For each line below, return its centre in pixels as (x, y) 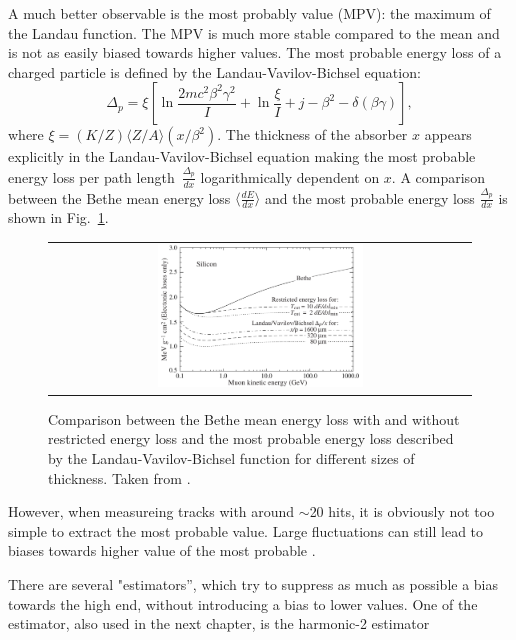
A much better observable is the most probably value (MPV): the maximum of (249, 13)
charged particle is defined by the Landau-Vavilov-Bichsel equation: (214, 71)
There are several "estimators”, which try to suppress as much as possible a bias (253, 583)
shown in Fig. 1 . (58, 217)
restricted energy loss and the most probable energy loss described (251, 438)
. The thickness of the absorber (312, 134)
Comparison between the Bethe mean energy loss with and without (254, 418)
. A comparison (438, 176)
